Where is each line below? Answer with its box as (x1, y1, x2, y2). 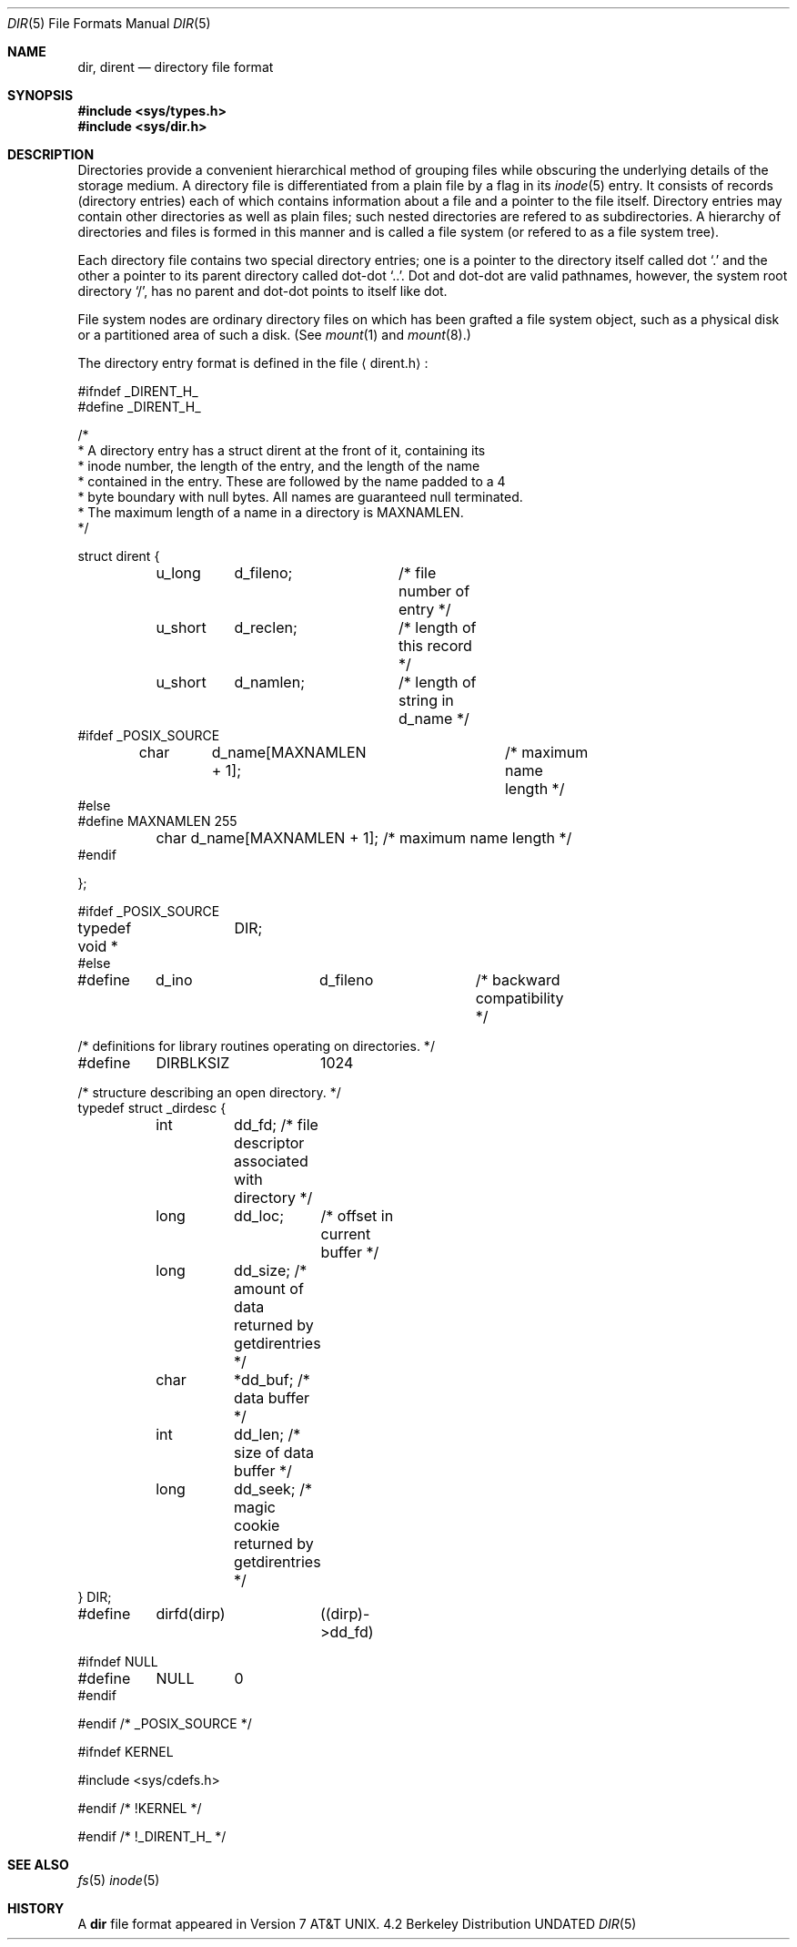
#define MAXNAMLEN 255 (77, 813, 237, 829)
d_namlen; (234, 673, 305, 691)
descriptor (234, 1134, 305, 1152)
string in (398, 691, 454, 709)
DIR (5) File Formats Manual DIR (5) (7, 15, 211, 31)
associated (234, 1152, 308, 1170)
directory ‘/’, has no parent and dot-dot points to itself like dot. (77, 283, 448, 299)
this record (398, 637, 472, 655)
